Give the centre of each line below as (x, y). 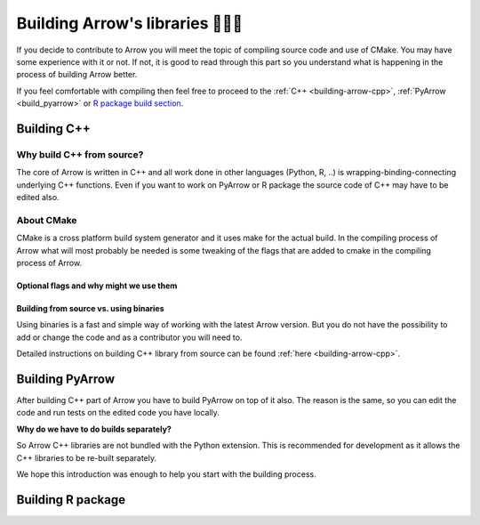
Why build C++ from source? (80, 154)
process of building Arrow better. (77, 75)
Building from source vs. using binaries (90, 308)
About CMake (47, 220)
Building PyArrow (66, 379)
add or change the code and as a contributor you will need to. (129, 337)
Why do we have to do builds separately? (94, 429)
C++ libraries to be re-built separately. (87, 457)
